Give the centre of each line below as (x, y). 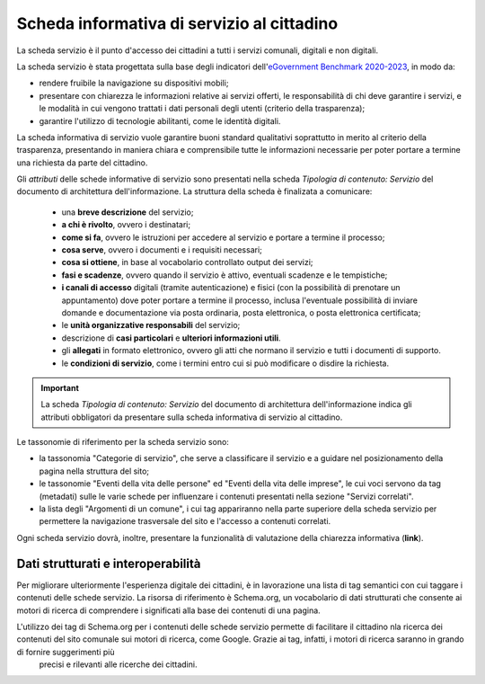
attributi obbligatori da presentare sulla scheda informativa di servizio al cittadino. (192, 417)
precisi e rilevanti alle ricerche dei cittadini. (118, 664)
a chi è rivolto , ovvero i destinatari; (126, 225)
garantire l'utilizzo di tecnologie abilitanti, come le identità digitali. (160, 120)
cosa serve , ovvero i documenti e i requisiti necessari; (162, 250)
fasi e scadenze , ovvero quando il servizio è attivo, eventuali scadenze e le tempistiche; (225, 275)
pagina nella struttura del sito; (94, 471)
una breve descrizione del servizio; (128, 212)
